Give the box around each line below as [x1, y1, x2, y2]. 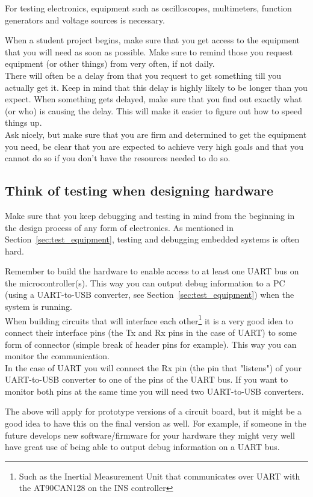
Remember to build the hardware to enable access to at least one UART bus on [5, 265, 299, 277]
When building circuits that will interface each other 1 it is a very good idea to [5, 312, 293, 327]
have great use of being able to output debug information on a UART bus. [5, 440, 280, 453]
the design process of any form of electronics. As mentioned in [5, 221, 234, 233]
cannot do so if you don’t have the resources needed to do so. [5, 152, 231, 164]
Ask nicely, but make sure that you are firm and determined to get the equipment [5, 128, 307, 140]
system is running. [5, 300, 72, 313]
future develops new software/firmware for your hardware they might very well [5, 428, 295, 441]
